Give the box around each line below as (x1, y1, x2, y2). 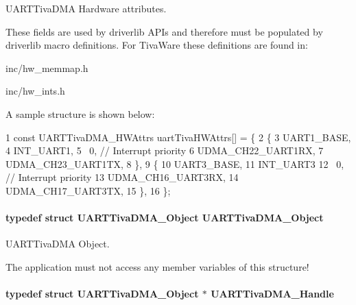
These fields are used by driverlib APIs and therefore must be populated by (5, 24, 323, 38)
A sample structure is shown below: (5, 106, 155, 121)
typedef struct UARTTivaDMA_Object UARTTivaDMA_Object (5, 210, 324, 225)
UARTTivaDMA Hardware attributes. (5, 1, 167, 15)
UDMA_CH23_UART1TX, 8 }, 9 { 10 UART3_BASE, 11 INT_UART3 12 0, (5, 156, 344, 171)
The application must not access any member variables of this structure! (5, 259, 309, 273)
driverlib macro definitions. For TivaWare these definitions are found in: (5, 38, 308, 52)
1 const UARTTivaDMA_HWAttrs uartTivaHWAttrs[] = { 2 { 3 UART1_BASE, (5, 130, 351, 144)
